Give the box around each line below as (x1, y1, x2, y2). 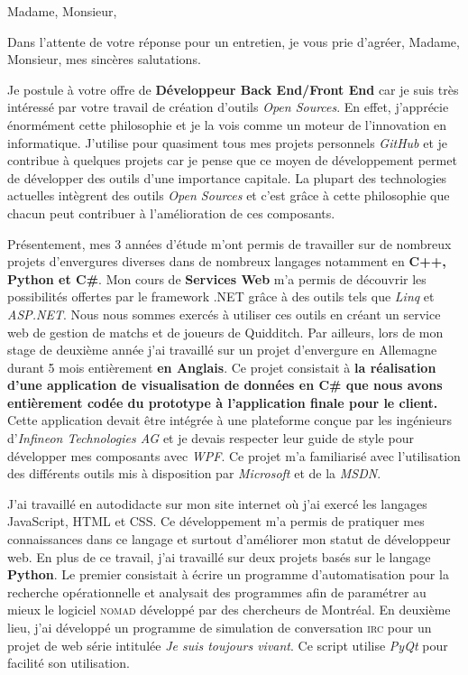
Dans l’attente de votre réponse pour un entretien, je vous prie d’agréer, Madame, (7, 32, 460, 51)
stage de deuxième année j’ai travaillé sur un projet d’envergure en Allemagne (7, 340, 437, 359)
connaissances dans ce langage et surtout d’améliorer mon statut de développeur (7, 530, 451, 549)
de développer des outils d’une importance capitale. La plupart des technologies (7, 168, 447, 187)
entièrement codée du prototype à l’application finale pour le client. (7, 393, 438, 411)
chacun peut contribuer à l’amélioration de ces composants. (7, 203, 335, 222)
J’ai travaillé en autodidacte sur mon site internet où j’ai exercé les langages (7, 494, 427, 513)
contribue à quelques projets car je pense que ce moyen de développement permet (7, 151, 457, 170)
